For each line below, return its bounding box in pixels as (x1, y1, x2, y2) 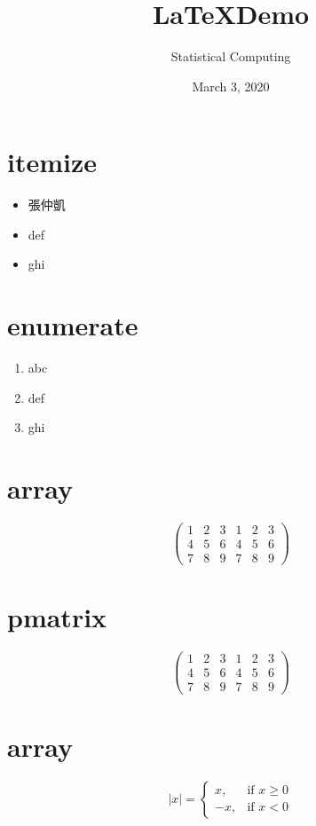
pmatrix (7, 599, 107, 635)
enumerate (7, 307, 138, 343)
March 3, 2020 (192, 76, 270, 95)
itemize (7, 144, 98, 180)
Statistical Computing (170, 47, 291, 66)
